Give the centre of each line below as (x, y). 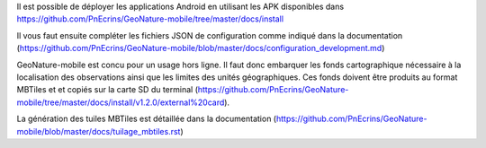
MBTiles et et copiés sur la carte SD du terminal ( (107, 90)
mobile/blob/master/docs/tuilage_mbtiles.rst (99, 131)
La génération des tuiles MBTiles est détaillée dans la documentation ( (147, 119)
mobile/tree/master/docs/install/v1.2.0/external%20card (121, 102)
